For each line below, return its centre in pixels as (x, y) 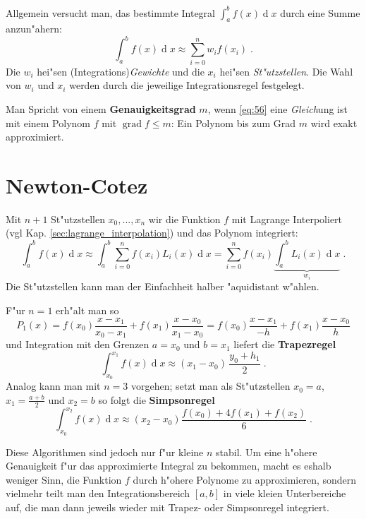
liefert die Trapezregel (285, 344)
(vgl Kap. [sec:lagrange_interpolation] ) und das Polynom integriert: (152, 233)
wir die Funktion (184, 219)
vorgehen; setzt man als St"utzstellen (211, 386)
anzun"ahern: (34, 29)
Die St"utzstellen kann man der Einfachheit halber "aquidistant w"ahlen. (163, 286)
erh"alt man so (87, 310)
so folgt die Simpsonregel (157, 399)
